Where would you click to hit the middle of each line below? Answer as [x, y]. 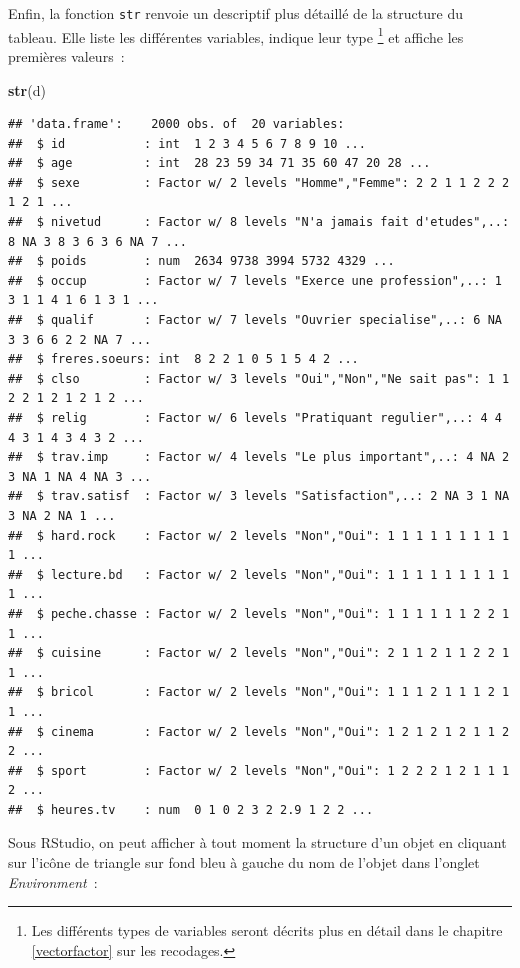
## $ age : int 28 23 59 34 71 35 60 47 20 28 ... [219, 163]
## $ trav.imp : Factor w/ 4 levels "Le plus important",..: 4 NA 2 [259, 457]
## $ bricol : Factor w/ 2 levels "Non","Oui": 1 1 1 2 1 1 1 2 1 [259, 692]
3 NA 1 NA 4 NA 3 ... [80, 476]
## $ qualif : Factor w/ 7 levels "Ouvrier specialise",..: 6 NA [255, 320]
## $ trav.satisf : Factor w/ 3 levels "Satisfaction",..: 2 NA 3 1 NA [259, 496]
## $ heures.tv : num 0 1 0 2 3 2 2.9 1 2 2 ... [191, 809]
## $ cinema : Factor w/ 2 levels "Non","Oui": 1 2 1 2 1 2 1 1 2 [259, 731]
